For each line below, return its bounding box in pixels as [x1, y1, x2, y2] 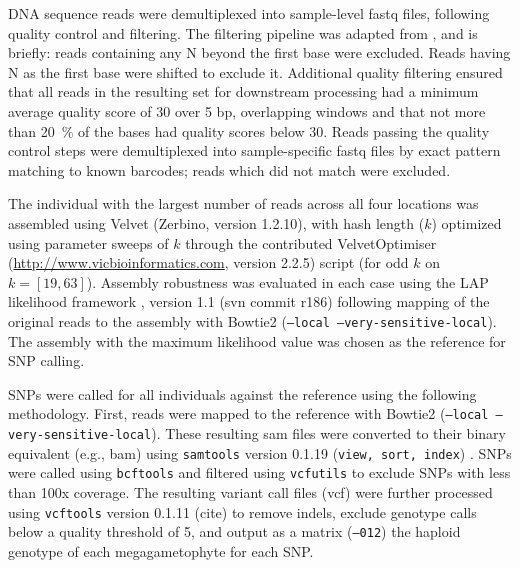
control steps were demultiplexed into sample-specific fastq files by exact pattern [8, 140, 501, 161]
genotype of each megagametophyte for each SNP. [8, 540, 314, 561]
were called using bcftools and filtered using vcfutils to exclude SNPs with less [8, 462, 511, 483]
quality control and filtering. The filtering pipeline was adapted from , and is [8, 22, 478, 43]
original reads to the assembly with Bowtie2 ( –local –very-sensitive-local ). [8, 310, 497, 331]
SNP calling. [8, 350, 85, 371]
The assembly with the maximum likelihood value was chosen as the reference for [8, 330, 506, 351]
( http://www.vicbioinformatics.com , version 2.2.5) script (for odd [8, 252, 409, 273]
